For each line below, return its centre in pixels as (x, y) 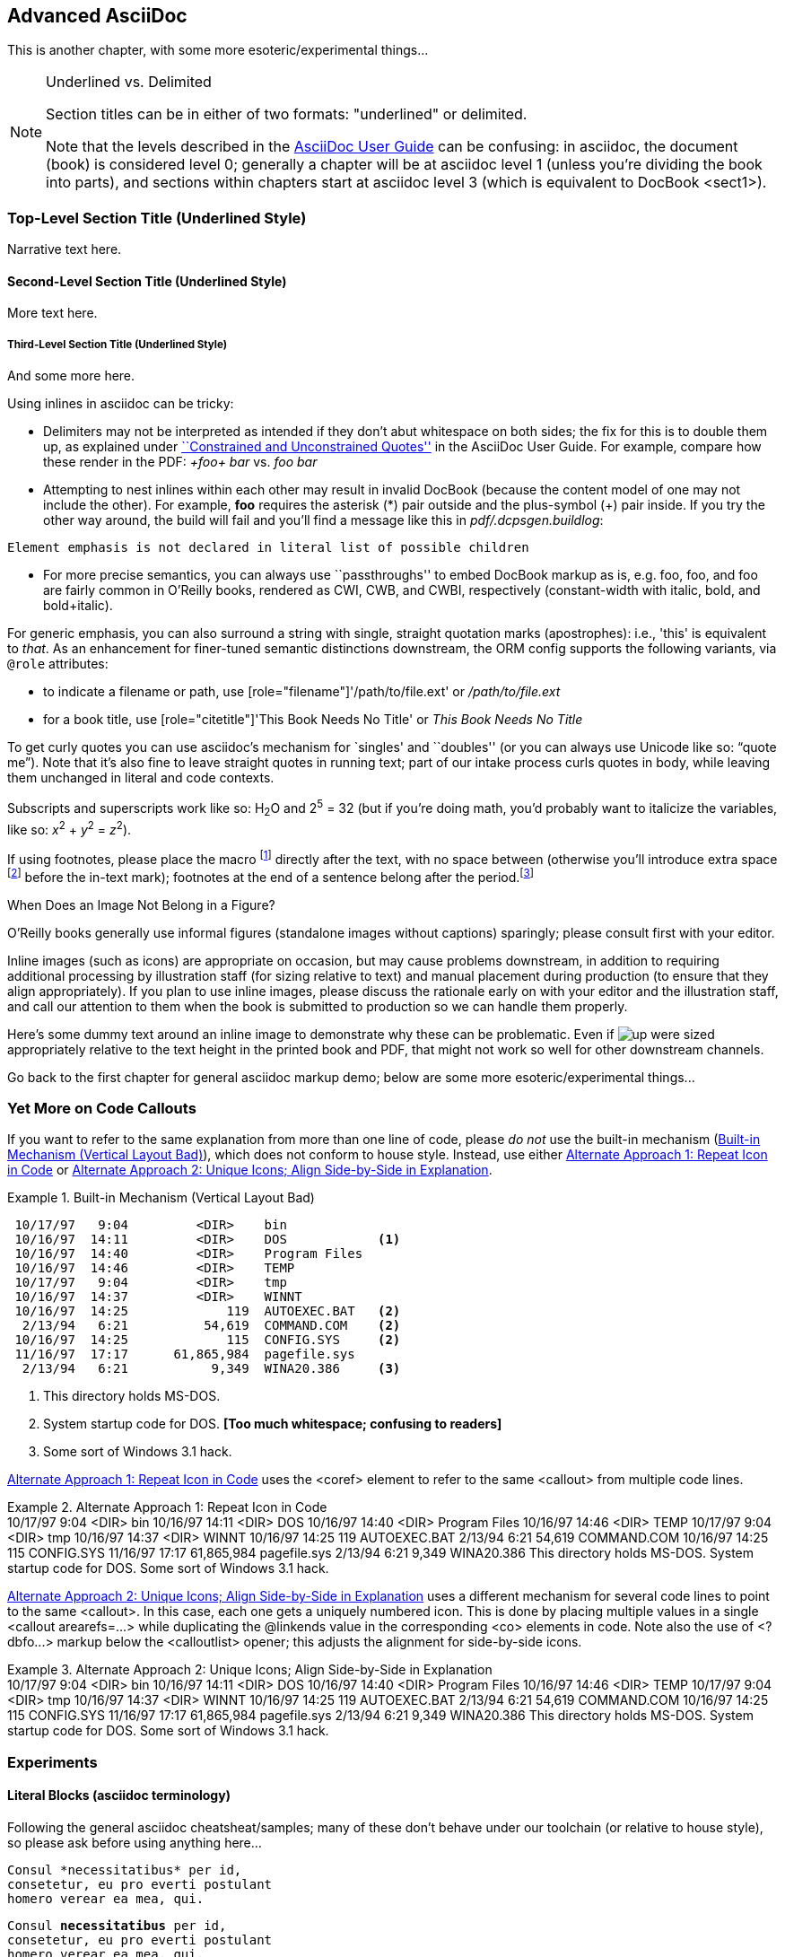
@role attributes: (58, 664)
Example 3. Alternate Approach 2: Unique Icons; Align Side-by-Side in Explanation (250, 1670)
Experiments (52, 1762)
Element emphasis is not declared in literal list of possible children (268, 548)
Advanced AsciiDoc (97, 16)
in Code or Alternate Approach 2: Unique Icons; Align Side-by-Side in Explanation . (250, 1170)
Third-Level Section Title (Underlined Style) (118, 344)
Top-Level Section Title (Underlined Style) (157, 218)
